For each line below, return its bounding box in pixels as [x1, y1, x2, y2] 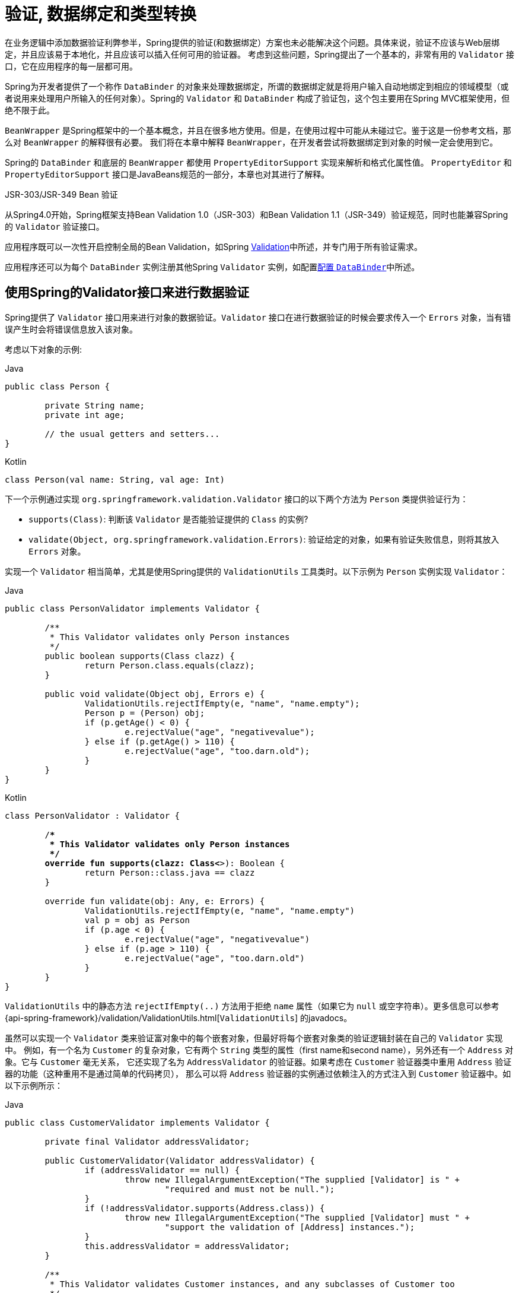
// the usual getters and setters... [44, 429, 220, 439]
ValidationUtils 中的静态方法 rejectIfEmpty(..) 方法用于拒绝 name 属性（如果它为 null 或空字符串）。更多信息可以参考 [5, 1000, 499, 1011]
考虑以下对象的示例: [5, 344, 82, 354]
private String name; [44, 400, 145, 410]
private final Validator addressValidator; [44, 1136, 250, 1146]
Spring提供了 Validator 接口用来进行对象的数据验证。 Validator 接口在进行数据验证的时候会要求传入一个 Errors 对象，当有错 [5, 312, 511, 322]
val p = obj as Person [84, 915, 190, 925]
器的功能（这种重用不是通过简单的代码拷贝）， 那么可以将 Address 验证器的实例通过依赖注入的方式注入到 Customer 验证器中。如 [5, 1068, 511, 1079]
